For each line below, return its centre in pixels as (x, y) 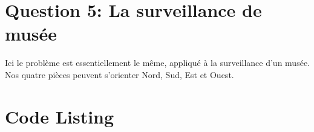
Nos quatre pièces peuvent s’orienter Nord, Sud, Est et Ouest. (119, 74)
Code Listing (60, 116)
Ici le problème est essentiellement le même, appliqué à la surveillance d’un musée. (157, 63)
